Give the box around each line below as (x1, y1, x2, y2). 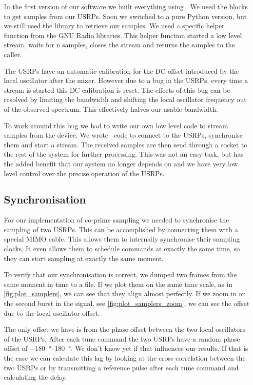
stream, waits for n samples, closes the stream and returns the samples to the (4, 40, 235, 50)
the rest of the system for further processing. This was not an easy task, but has (4, 149, 244, 159)
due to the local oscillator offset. (4, 307, 100, 318)
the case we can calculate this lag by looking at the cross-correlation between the (4, 353, 246, 363)
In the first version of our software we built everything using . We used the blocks (4, 1, 248, 11)
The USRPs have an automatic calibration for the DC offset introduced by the (4, 65, 239, 76)
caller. (4, 49, 22, 59)
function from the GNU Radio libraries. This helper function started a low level (4, 30, 242, 40)
